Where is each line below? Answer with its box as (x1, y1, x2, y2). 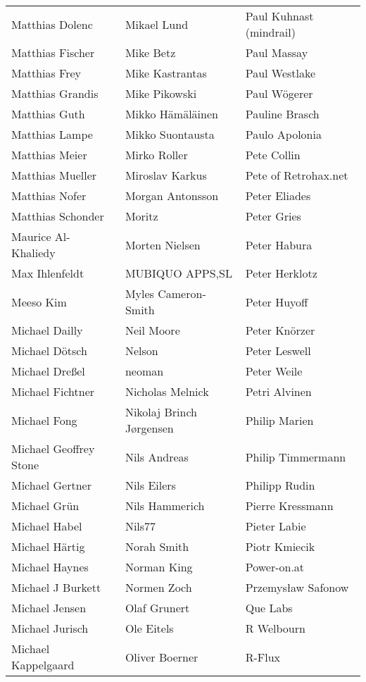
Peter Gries (245, 208, 301, 224)
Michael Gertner (11, 477, 91, 493)
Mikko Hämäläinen (125, 106, 218, 122)
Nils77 (125, 518, 156, 534)
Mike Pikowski (125, 85, 197, 101)
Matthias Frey (11, 65, 82, 81)
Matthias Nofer (11, 187, 87, 204)
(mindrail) (245, 24, 296, 40)
